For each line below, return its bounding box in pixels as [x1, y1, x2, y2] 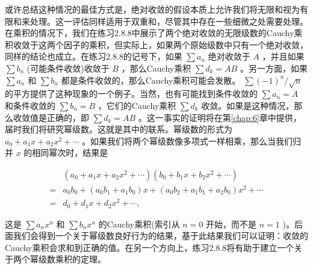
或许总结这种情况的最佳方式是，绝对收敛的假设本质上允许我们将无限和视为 [5, 3, 300, 15]
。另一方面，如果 [240, 61, 308, 74]
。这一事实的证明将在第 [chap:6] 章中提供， [138, 111, 302, 123]
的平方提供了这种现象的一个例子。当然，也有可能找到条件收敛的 [5, 87, 258, 100]
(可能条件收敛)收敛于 [26, 61, 110, 74]
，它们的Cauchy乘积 [98, 99, 176, 111]
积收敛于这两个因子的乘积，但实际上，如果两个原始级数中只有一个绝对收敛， [5, 38, 308, 51]
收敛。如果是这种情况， [201, 99, 294, 111]
